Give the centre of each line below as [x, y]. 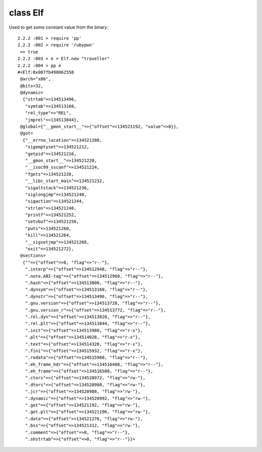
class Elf [26, 13]
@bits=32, [32, 86]
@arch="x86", [35, 79]
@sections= [33, 256]
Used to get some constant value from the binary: [59, 27]
